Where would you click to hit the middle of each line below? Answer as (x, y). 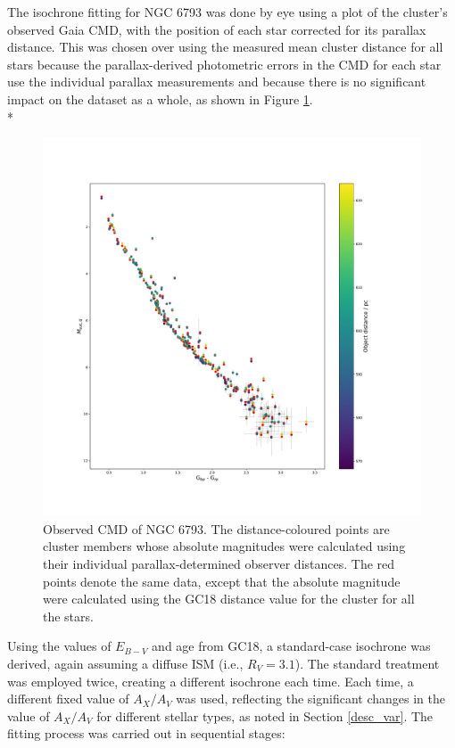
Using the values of (59, 646)
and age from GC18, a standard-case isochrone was (291, 646)
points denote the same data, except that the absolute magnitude (222, 581)
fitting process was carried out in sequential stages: (146, 733)
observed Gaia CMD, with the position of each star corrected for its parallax (217, 29)
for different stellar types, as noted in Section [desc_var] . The (265, 715)
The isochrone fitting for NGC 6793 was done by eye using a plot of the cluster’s (227, 12)
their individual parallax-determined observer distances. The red (219, 563)
